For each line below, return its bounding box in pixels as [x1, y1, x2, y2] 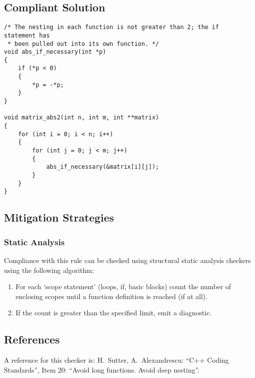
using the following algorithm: [4, 265, 94, 275]
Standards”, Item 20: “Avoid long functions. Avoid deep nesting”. [4, 364, 199, 375]
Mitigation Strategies [4, 210, 114, 225]
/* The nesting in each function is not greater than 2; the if [4, 24, 219, 31]
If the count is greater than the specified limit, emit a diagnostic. [15, 307, 212, 318]
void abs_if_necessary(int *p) [4, 48, 106, 56]
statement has [4, 32, 50, 39]
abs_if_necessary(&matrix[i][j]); [46, 163, 159, 171]
